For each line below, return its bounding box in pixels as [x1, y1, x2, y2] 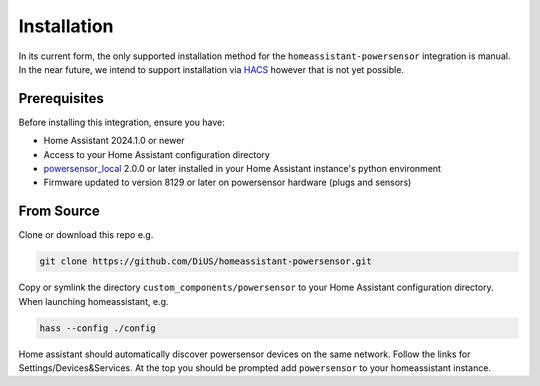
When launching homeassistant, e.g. [18, 295, 169, 307]
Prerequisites [18, 90, 104, 107]
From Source [18, 203, 100, 220]
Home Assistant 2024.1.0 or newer [43, 135, 185, 147]
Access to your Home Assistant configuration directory [43, 148, 270, 160]
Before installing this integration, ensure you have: [18, 116, 225, 128]
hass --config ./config [39, 322, 157, 334]
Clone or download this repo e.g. [18, 229, 154, 241]
